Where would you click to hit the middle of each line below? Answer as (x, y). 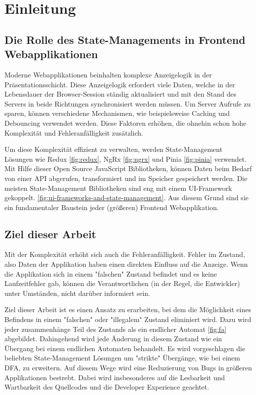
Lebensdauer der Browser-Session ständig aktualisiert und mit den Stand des (120, 94)
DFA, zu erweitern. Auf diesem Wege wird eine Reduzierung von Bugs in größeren (128, 368)
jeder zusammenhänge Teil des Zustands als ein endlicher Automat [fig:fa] (115, 329)
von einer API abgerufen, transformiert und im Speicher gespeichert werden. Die (126, 178)
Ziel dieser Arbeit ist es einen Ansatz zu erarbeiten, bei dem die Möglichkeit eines (128, 309)
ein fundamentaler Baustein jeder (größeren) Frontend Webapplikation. (112, 207)
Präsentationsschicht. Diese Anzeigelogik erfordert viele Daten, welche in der (120, 84)
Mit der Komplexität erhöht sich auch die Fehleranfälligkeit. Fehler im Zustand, (125, 254)
